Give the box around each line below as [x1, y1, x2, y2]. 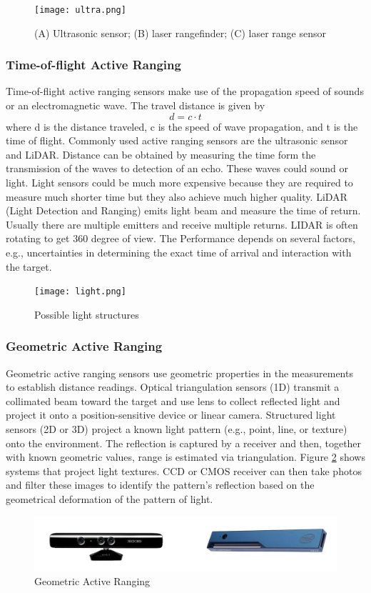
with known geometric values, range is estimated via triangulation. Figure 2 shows [6, 449, 365, 464]
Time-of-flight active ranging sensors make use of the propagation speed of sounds [6, 84, 364, 99]
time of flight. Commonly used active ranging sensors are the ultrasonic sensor [6, 133, 348, 148]
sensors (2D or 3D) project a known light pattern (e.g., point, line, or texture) [6, 422, 347, 437]
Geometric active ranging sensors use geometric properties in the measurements [6, 365, 353, 380]
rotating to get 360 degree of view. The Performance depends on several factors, [6, 231, 355, 246]
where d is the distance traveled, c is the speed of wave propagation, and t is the [6, 119, 358, 134]
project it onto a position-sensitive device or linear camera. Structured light [6, 407, 336, 422]
